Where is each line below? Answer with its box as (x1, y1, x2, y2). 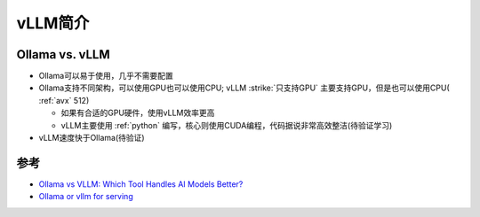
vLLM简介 (16, 13, 90, 33)
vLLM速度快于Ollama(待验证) (38, 133, 146, 143)
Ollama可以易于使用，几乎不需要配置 (38, 71, 173, 81)
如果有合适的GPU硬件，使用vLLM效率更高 (60, 107, 215, 119)
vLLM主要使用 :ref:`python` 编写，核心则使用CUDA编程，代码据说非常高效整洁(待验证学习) (60, 120, 393, 130)
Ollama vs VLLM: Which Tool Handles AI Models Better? (38, 178, 244, 190)
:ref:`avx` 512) (38, 95, 90, 105)
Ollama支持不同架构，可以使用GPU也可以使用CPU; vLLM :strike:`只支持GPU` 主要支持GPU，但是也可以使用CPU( (38, 82, 451, 93)
